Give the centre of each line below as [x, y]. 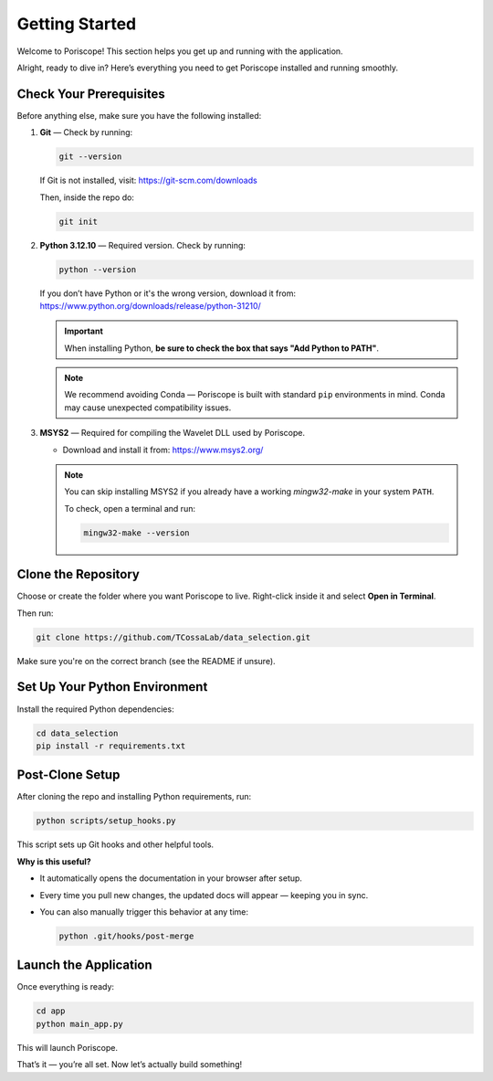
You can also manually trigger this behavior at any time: [144, 911]
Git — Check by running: [86, 132]
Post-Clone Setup [68, 775]
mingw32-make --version [137, 533]
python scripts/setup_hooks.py [106, 821]
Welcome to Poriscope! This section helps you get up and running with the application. [180, 51]
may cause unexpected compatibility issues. [148, 408]
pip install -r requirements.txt [111, 746]
